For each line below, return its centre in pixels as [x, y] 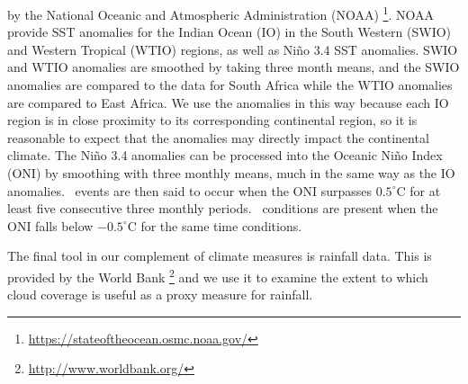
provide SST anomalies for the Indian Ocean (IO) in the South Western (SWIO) [229, 32]
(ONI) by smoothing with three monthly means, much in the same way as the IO [231, 173]
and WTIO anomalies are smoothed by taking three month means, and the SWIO [234, 67]
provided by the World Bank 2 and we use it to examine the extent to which [218, 275]
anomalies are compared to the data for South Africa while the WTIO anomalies [230, 85]
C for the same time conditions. [215, 225]
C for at [418, 190]
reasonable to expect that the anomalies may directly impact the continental [218, 137]
